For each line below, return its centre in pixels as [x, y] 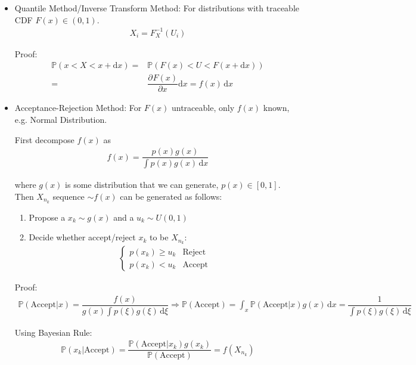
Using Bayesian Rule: [53, 332]
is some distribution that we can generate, [142, 185]
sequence [69, 196]
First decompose [44, 139]
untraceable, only [203, 108]
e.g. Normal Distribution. [61, 120]
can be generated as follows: [171, 196]
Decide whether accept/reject [82, 237]
